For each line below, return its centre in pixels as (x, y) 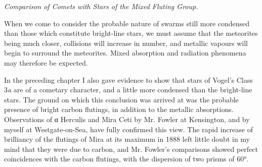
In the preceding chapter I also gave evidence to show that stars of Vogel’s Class (128, 79)
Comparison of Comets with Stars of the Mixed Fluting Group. (101, 6)
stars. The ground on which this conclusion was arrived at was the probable (121, 99)
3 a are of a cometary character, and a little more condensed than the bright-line (128, 90)
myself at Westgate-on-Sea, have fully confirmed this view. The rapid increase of (128, 129)
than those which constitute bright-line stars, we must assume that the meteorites (131, 33)
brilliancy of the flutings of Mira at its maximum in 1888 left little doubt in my (127, 139)
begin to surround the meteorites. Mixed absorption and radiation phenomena (125, 53)
